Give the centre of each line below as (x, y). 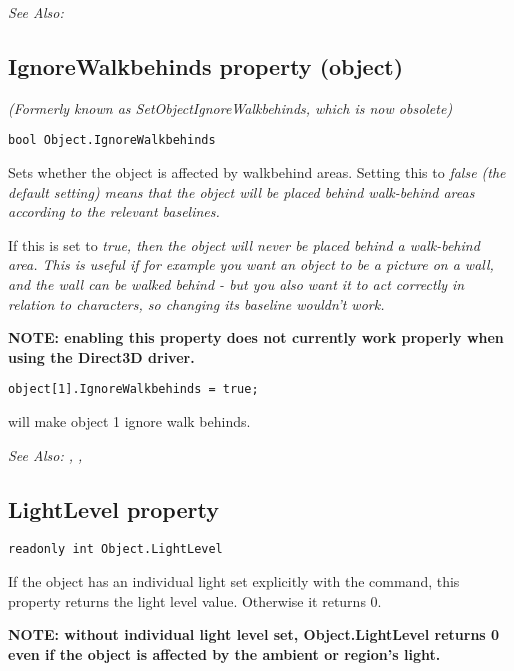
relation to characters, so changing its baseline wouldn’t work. (196, 303)
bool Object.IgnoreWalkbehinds (112, 140)
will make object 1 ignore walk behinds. (129, 421)
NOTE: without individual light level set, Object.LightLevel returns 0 (254, 634)
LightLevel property (113, 508)
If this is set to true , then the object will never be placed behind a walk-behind (244, 244)
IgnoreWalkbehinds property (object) (206, 65)
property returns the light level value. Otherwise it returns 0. (195, 600)
